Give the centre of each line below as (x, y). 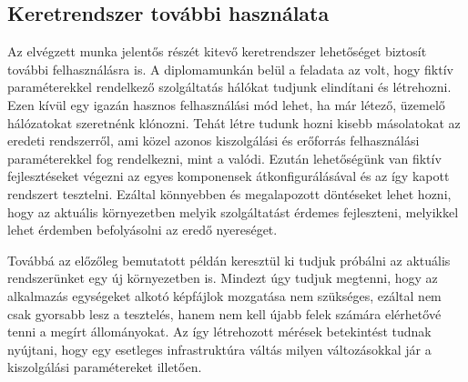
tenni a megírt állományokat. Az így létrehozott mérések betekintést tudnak (219, 332)
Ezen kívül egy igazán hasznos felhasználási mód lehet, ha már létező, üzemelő (226, 104)
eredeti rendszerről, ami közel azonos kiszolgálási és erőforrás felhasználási (214, 141)
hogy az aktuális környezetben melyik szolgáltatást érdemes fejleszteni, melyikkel (233, 211)
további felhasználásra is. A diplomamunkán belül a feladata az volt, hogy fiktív (230, 69)
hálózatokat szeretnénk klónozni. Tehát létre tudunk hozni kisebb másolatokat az (234, 122)
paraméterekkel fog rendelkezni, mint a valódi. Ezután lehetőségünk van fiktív (224, 158)
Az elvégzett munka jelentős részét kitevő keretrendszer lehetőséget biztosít (217, 51)
